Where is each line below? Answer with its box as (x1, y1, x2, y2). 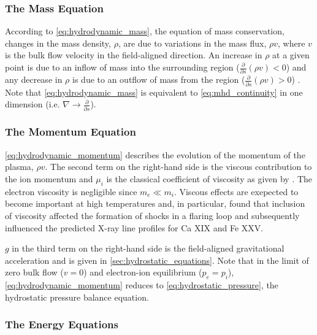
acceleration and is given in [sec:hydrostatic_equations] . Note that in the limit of (5, 253, 309, 266)
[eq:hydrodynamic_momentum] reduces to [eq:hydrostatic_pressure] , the (5, 279, 278, 291)
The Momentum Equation (5, 124, 136, 139)
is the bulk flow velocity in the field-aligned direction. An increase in (5, 48, 262, 61)
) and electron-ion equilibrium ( (83, 266, 202, 279)
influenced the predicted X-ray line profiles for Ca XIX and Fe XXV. (5, 221, 264, 234)
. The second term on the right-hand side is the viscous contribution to (45, 160, 312, 173)
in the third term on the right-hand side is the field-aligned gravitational (12, 242, 285, 255)
